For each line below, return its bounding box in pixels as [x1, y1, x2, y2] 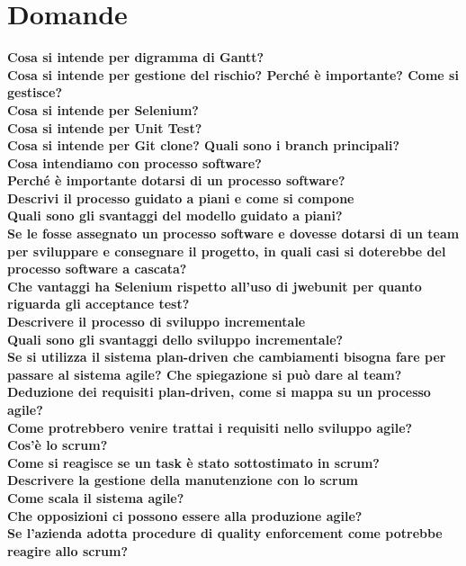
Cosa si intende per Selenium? [7, 100, 199, 119]
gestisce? [7, 83, 62, 102]
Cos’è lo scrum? [7, 436, 108, 454]
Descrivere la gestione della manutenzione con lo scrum [7, 471, 358, 490]
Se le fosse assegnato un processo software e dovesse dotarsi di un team [7, 224, 460, 243]
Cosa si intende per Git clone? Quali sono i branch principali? [7, 136, 400, 155]
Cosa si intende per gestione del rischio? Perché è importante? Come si [7, 65, 459, 84]
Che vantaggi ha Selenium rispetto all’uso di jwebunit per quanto [7, 276, 422, 295]
